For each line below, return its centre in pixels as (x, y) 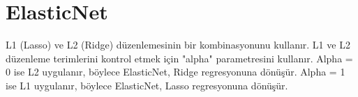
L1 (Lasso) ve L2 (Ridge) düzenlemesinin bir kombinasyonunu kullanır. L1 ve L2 (178, 45)
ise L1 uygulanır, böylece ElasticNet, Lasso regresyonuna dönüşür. (147, 85)
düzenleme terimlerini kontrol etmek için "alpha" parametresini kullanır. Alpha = (179, 58)
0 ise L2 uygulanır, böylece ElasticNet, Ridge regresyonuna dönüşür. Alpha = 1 (176, 72)
